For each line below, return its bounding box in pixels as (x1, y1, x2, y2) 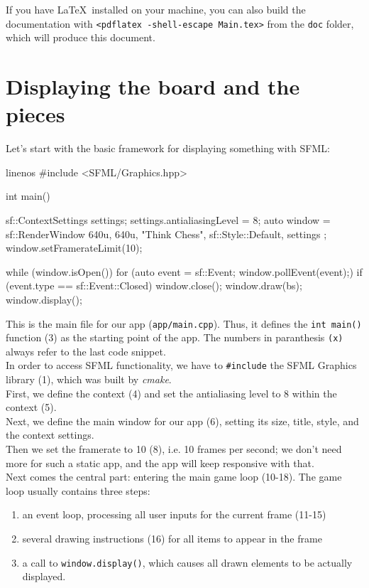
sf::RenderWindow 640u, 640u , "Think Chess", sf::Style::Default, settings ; (6, 226, 327, 241)
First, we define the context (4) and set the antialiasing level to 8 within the (6, 385, 337, 400)
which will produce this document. (6, 30, 155, 45)
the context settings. (6, 427, 94, 442)
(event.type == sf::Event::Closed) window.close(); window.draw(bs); (6, 278, 302, 293)
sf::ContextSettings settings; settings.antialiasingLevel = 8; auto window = (6, 212, 331, 227)
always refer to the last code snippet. (6, 343, 166, 358)
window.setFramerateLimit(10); (6, 240, 143, 255)
